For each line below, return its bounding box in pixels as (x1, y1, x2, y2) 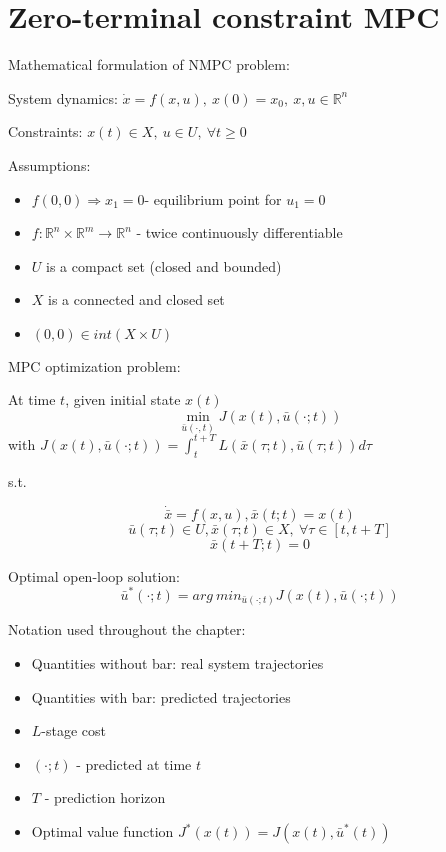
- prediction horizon (44, 787, 166, 808)
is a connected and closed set (48, 289, 225, 310)
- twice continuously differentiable (136, 222, 343, 243)
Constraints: (8, 121, 83, 142)
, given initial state (65, 389, 181, 410)
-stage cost (41, 720, 107, 741)
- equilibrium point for (144, 188, 282, 209)
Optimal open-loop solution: (8, 565, 181, 586)
